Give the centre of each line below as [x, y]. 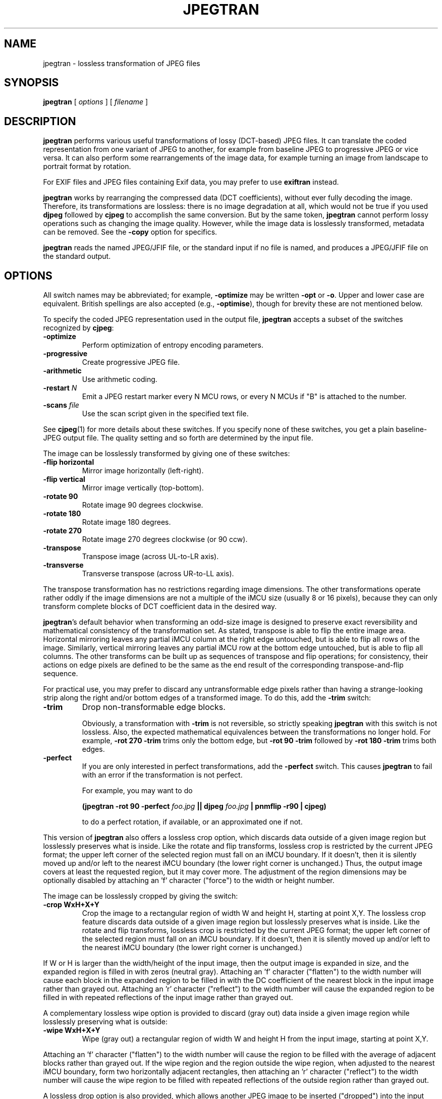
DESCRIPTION [40, 121]
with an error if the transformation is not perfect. [162, 775]
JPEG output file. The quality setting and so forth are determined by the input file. [178, 438]
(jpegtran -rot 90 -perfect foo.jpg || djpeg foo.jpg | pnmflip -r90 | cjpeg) [204, 806]
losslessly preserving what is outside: [105, 1022]
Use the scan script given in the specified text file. [165, 414]
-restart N [60, 388]
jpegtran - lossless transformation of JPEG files [122, 63]
